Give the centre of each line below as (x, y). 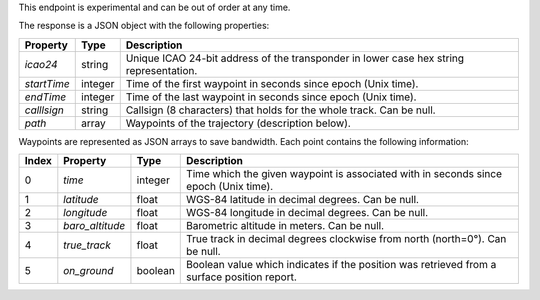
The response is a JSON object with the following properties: (144, 26)
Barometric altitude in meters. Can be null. (285, 226)
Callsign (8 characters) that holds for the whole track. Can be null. (280, 110)
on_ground (88, 271)
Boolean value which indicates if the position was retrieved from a (341, 265)
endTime (45, 97)
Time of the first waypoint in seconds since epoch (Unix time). (272, 83)
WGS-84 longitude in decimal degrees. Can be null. (307, 213)
